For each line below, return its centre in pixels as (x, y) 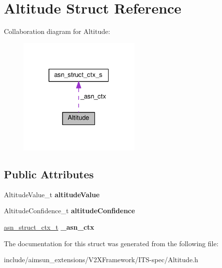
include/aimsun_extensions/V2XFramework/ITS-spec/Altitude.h (101, 260)
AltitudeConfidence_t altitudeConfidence (70, 211)
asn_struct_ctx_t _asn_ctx (49, 227)
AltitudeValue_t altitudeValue (52, 194)
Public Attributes (49, 174)
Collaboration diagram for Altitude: (57, 31)
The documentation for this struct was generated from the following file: (111, 243)
